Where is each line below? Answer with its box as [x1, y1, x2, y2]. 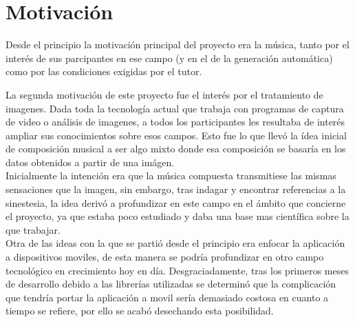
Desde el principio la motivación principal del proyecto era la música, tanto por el [6, 37, 349, 52]
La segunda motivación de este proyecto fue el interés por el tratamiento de [6, 87, 323, 101]
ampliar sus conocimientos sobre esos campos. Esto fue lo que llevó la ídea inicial [6, 128, 347, 142]
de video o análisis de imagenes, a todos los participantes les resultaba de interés [6, 114, 345, 129]
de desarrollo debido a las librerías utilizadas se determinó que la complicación [6, 276, 336, 291]
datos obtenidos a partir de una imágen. [6, 154, 175, 169]
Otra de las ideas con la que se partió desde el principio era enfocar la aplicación [6, 236, 345, 250]
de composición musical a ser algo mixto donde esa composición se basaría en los [6, 141, 346, 156]
